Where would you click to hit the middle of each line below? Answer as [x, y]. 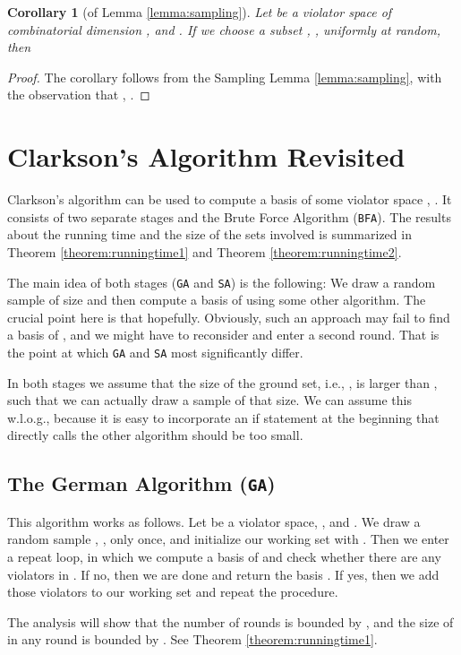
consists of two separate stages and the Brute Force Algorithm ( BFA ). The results [229, 216]
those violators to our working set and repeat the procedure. [173, 592]
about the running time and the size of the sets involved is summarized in [209, 234]
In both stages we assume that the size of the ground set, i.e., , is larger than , [222, 382]
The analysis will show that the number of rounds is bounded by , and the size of [230, 621]
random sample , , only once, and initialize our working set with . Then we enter [228, 539]
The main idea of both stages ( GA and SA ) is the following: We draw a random [222, 282]
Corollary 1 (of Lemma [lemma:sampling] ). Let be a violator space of [200, 12]
